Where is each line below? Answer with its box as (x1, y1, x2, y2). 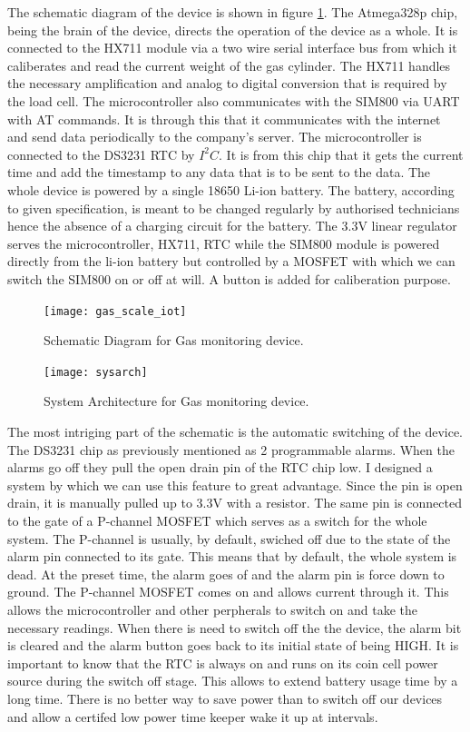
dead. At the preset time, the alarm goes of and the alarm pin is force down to (7, 564, 445, 583)
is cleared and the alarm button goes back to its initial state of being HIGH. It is (7, 636, 459, 655)
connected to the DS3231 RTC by (7, 144, 195, 163)
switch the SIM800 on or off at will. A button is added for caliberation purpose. (7, 269, 451, 288)
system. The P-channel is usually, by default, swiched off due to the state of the (7, 529, 451, 548)
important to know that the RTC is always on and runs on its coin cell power (7, 653, 438, 672)
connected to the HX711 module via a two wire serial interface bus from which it (7, 38, 457, 57)
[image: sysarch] (44, 365, 148, 379)
